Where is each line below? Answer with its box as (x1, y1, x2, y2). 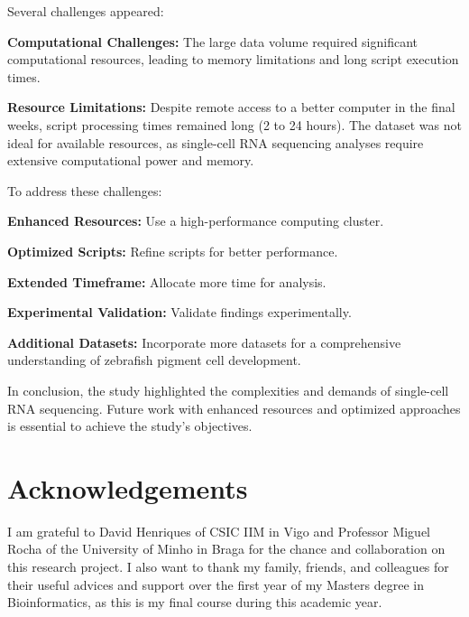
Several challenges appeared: (7, 2, 164, 20)
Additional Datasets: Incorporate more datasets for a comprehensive (7, 332, 401, 351)
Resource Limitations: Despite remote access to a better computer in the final (7, 98, 455, 117)
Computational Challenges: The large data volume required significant (7, 32, 418, 51)
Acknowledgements (7, 469, 248, 506)
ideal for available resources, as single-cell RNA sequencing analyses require (7, 133, 424, 152)
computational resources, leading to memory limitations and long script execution (7, 50, 459, 69)
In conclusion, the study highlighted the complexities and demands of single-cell (7, 380, 449, 399)
